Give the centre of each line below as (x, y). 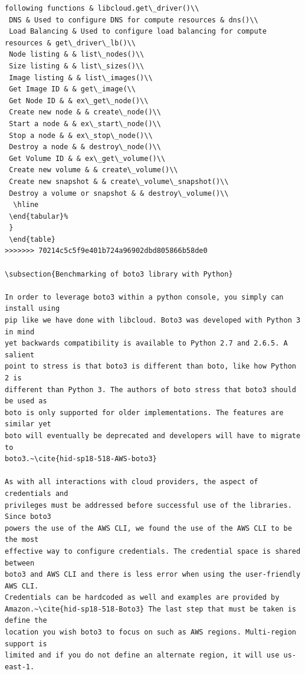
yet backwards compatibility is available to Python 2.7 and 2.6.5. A (146, 343)
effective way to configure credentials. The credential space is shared (153, 551)
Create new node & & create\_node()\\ (85, 112)
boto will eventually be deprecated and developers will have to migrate (153, 435)
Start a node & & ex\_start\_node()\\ (85, 124)
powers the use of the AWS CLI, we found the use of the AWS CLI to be (148, 528)
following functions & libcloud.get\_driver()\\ (102, 8)
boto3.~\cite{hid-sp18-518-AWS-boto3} (81, 459)
